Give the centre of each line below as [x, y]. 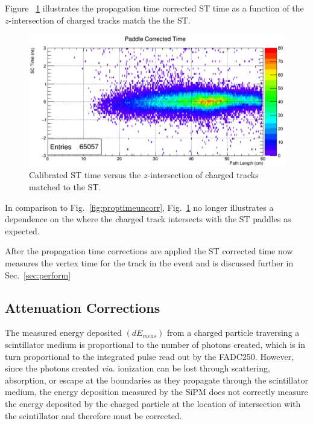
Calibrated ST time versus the [85, 175]
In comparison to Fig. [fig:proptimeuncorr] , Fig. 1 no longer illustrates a [139, 207]
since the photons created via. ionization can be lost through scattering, [138, 368]
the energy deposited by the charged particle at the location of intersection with [153, 403]
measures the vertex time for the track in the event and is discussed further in [149, 262]
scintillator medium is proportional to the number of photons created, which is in [155, 344]
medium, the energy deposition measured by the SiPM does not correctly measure [156, 392]
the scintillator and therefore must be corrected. [93, 415]
